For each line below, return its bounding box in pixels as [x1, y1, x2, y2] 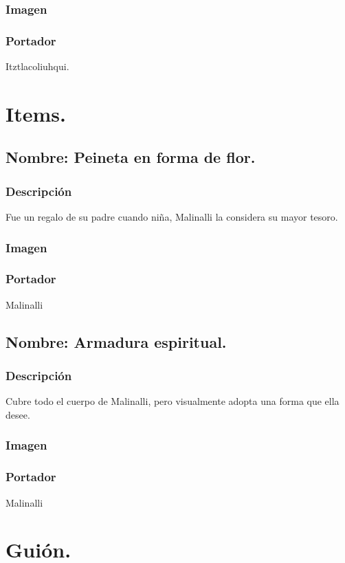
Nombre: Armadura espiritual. [5, 331, 227, 352]
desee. [5, 407, 30, 421]
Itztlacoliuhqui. [5, 59, 69, 74]
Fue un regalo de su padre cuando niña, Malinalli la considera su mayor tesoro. [5, 210, 338, 224]
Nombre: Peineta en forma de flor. [5, 146, 256, 168]
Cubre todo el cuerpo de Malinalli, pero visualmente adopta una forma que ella [5, 394, 340, 408]
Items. [5, 99, 66, 127]
